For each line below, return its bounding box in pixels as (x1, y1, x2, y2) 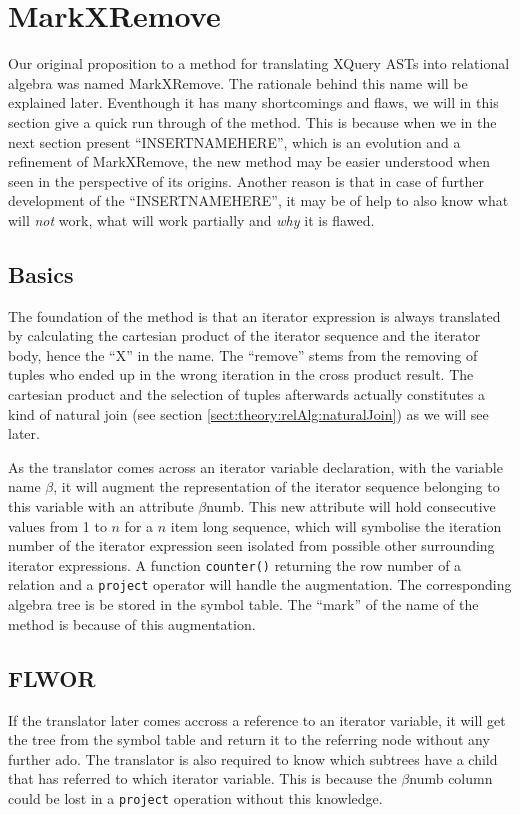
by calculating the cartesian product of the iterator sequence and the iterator (8, 325, 481, 346)
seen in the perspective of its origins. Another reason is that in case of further (8, 170, 484, 191)
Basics (8, 258, 74, 289)
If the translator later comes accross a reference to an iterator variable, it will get (8, 709, 506, 730)
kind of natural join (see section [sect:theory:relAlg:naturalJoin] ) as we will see (8, 403, 489, 424)
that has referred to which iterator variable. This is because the (8, 768, 397, 789)
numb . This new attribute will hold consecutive (206, 496, 496, 517)
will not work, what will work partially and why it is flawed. (8, 209, 375, 230)
